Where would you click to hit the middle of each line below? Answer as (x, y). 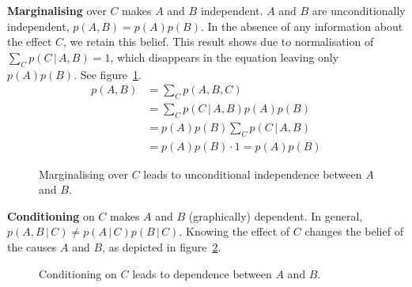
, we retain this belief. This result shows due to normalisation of (219, 42)
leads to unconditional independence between (253, 174)
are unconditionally (359, 10)
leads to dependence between (202, 273)
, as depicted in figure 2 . (162, 247)
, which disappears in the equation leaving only (225, 57)
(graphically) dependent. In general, (276, 215)
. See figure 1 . (108, 74)
